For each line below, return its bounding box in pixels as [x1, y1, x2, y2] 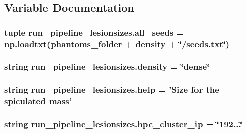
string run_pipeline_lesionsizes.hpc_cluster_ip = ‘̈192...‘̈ [4, 118, 243, 130]
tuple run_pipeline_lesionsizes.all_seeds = [4, 26, 184, 38]
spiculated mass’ [4, 95, 72, 107]
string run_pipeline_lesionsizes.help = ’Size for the [4, 83, 219, 96]
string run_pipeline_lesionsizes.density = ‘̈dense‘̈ [4, 60, 210, 73]
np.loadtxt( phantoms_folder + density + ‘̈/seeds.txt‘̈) [4, 37, 230, 50]
